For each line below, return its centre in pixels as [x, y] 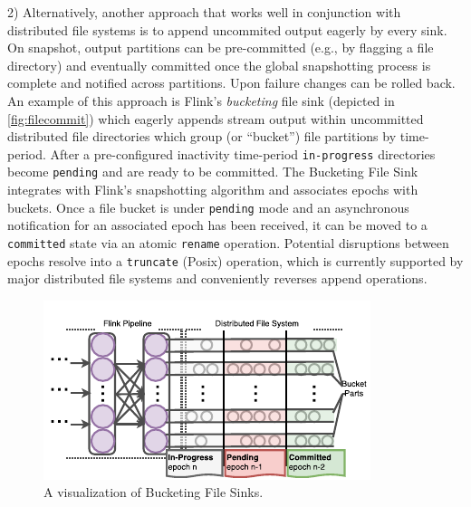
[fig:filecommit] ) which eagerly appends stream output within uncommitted [216, 118]
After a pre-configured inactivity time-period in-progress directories [243, 153]
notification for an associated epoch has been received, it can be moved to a [217, 225]
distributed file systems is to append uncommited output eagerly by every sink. [227, 29]
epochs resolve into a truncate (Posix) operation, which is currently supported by [235, 260]
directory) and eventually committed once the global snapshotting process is [219, 65]
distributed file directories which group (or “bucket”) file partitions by [202, 136]
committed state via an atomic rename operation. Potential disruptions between [228, 242]
